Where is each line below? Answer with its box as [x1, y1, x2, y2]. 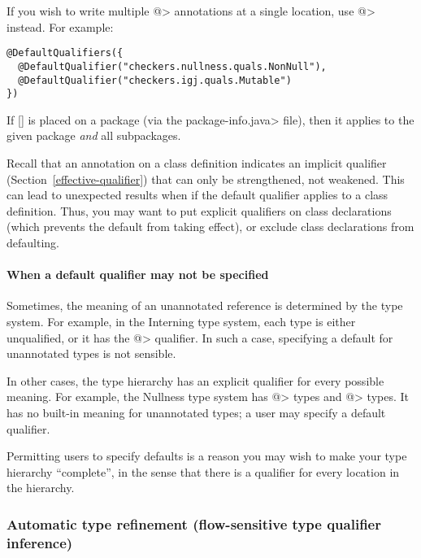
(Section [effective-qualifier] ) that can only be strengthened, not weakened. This [7, 170, 405, 187]
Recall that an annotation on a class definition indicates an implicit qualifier [7, 155, 387, 171]
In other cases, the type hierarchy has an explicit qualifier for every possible [7, 372, 384, 389]
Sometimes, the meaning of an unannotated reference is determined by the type [7, 297, 403, 314]
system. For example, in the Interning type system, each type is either [7, 312, 356, 329]
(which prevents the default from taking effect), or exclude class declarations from [7, 218, 414, 235]
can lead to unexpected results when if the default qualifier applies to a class [7, 186, 388, 203]
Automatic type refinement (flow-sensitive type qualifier [7, 513, 381, 534]
